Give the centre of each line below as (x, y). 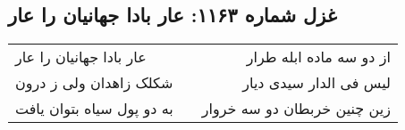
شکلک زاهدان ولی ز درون (94, 83)
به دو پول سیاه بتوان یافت (94, 109)
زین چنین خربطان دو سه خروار (296, 109)
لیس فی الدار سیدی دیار (316, 83)
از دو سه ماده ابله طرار (318, 57)
